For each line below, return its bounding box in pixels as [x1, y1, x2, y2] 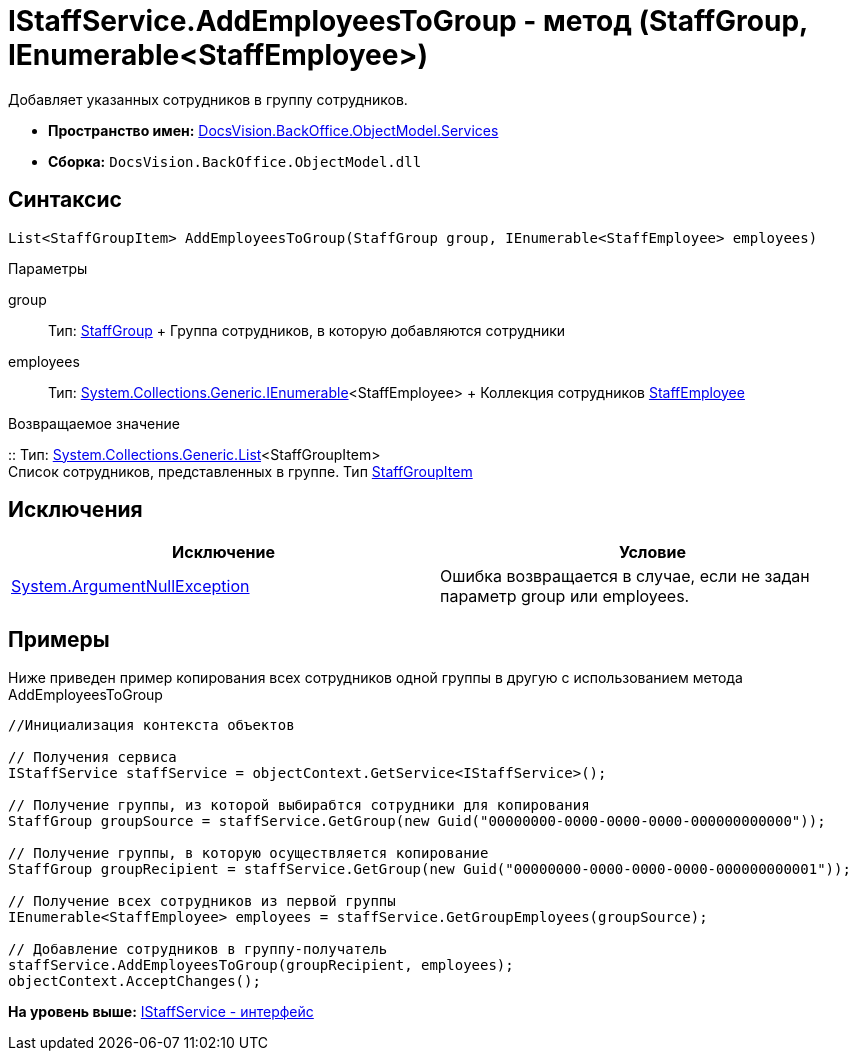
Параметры [8, 259, 88, 277]
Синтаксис [8, 187, 122, 213]
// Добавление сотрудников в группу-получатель [8, 941, 388, 958]
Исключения [8, 497, 143, 523]
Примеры [8, 626, 110, 652]
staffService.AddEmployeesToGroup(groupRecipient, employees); [8, 957, 514, 974]
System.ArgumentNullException [11, 576, 250, 597]
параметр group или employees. [440, 586, 690, 607]
